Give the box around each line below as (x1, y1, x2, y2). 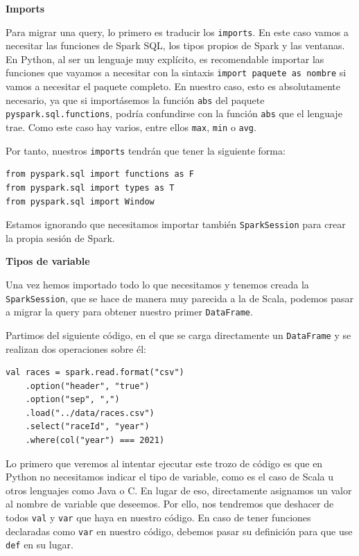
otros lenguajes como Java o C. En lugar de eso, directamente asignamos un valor (6, 483, 352, 497)
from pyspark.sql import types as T (6, 182, 175, 193)
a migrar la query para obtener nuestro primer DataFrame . (6, 304, 253, 319)
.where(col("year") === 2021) (25, 435, 165, 446)
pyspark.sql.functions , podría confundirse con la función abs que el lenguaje (6, 106, 342, 121)
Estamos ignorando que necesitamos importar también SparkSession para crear (6, 217, 346, 232)
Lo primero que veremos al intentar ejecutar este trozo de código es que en (6, 455, 323, 470)
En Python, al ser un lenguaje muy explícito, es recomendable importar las (6, 51, 324, 66)
